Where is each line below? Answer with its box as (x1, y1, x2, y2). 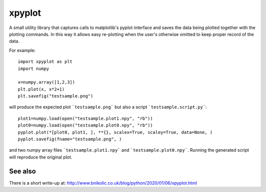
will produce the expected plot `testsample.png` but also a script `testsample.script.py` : (9, 104, 207, 110)
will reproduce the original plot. (9, 154, 72, 160)
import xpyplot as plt (18, 59, 73, 64)
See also (9, 167, 36, 175)
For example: (9, 47, 36, 53)
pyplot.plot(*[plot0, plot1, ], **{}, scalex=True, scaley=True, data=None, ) (18, 129, 213, 135)
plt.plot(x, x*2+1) (18, 86, 65, 92)
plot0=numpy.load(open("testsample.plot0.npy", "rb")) (18, 123, 153, 128)
